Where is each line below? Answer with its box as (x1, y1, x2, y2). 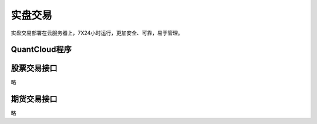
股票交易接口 (11, 63, 58, 73)
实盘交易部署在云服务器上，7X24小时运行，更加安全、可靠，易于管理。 (11, 29, 183, 36)
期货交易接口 (11, 94, 58, 104)
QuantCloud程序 (11, 45, 72, 55)
